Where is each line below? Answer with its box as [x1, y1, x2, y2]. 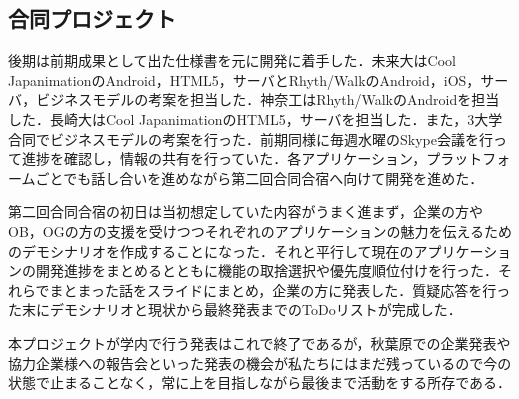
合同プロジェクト [8, 3, 176, 34]
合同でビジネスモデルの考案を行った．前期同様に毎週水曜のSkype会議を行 [8, 128, 493, 149]
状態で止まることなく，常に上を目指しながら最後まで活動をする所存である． [8, 372, 512, 393]
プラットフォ [426, 148, 511, 169]
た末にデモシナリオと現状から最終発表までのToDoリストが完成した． [8, 299, 462, 320]
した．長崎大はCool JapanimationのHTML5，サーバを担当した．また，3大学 [8, 108, 503, 129]
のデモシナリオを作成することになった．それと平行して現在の [8, 240, 414, 261]
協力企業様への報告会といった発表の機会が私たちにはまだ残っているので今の [8, 352, 512, 373]
